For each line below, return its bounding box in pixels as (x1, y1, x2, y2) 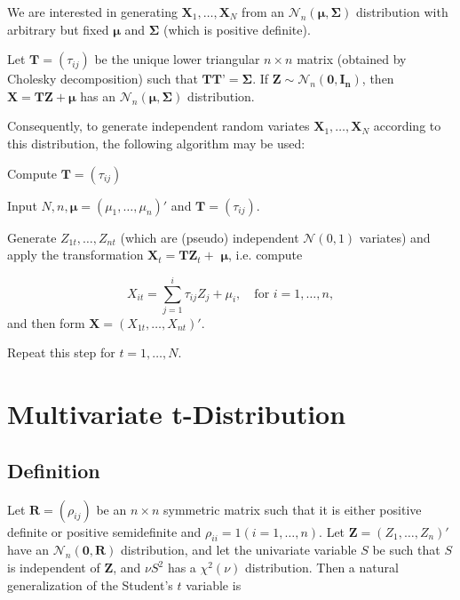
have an (7, 540, 50, 559)
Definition (7, 456, 100, 484)
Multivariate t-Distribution (7, 396, 346, 432)
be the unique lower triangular (94, 50, 260, 68)
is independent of (7, 558, 100, 577)
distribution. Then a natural (245, 558, 399, 577)
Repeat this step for (7, 343, 115, 362)
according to (373, 116, 441, 135)
